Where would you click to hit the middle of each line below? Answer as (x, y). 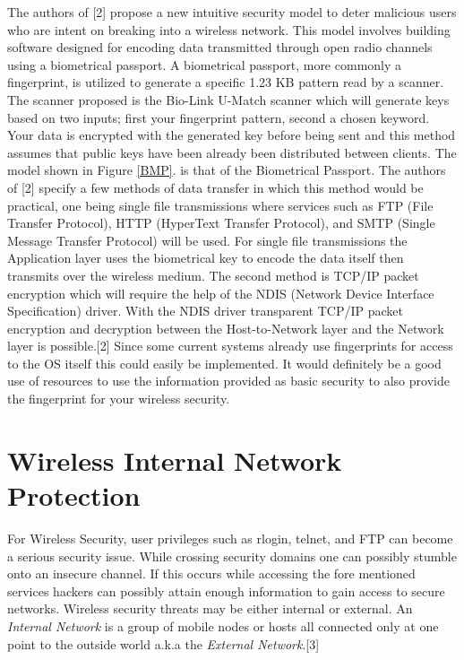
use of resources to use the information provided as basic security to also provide (228, 381)
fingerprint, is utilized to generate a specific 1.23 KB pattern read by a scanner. (226, 82)
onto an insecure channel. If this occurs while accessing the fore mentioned (211, 573)
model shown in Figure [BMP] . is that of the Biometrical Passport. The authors (227, 170)
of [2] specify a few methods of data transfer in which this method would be (215, 187)
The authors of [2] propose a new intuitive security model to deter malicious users (232, 12)
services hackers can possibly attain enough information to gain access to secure (226, 591)
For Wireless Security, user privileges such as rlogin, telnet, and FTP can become (230, 538)
